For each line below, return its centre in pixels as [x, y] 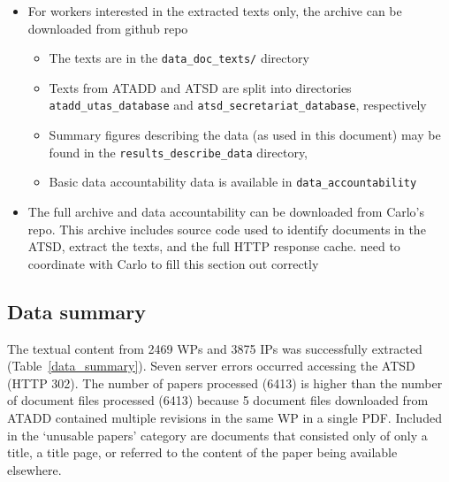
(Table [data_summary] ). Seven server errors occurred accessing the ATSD [211, 366]
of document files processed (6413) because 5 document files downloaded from [218, 400]
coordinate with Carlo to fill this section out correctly [173, 263]
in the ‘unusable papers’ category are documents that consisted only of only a [217, 435]
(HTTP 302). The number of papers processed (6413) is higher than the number [225, 383]
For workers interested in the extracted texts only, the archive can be [215, 11]
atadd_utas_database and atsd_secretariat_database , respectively [238, 105]
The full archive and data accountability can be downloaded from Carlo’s [226, 211]
